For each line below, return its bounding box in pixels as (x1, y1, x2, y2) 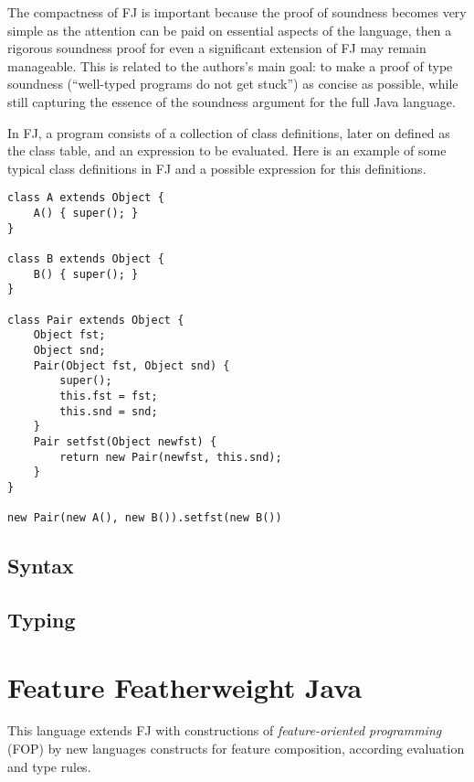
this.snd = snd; (59, 404, 158, 418)
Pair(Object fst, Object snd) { (33, 359, 230, 372)
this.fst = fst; (59, 389, 158, 402)
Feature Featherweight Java (7, 668, 363, 705)
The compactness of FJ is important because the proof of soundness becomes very (7, 3, 467, 21)
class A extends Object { (7, 191, 164, 205)
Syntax (7, 552, 74, 580)
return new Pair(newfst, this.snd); (59, 450, 282, 464)
